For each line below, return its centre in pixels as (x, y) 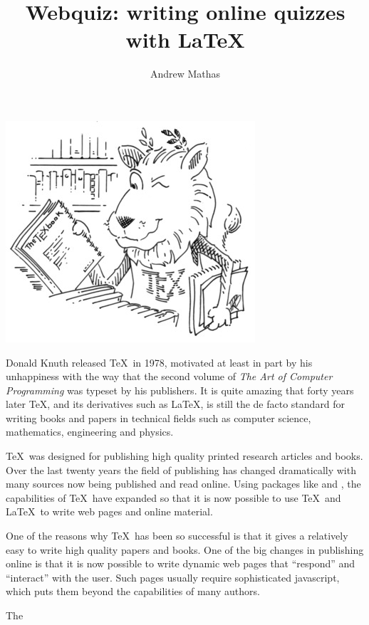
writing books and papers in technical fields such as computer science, (158, 417)
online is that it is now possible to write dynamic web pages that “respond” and (181, 563)
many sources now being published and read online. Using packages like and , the (183, 484)
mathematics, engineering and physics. (90, 432)
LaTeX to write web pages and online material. (109, 511)
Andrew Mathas (185, 74)
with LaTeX (185, 40)
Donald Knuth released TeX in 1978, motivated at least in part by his (159, 362)
